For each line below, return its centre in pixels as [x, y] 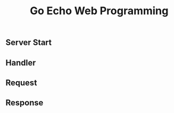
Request [21, 83]
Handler [21, 62]
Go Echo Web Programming [99, 11]
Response [25, 103]
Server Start [29, 43]
